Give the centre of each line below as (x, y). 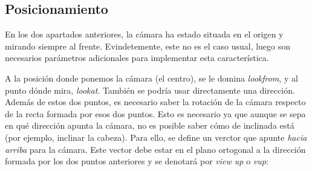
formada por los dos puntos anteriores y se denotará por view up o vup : (137, 161)
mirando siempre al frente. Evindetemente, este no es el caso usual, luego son (148, 46)
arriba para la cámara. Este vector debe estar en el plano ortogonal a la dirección (155, 149)
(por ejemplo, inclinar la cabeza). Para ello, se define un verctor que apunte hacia (156, 137)
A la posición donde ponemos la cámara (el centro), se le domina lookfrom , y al (151, 78)
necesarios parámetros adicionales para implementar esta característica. (137, 58)
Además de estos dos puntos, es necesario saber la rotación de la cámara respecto (155, 102)
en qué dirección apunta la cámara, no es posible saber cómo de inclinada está (150, 125)
